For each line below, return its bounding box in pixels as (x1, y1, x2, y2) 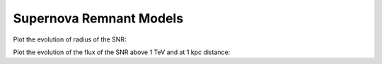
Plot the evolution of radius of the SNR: (13, 35, 127, 44)
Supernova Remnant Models (13, 11, 184, 26)
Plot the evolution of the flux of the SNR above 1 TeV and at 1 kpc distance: (13, 48, 231, 56)
